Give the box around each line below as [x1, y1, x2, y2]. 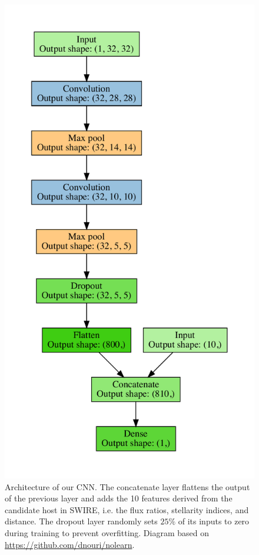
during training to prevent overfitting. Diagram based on [5, 526, 210, 539]
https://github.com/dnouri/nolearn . [5, 538, 135, 550]
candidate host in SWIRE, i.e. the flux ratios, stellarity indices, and [5, 503, 249, 516]
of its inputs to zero [178, 515, 250, 527]
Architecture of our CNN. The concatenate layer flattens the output [5, 480, 250, 493]
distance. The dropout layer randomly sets [5, 515, 158, 527]
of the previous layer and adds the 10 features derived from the [5, 492, 233, 504]
